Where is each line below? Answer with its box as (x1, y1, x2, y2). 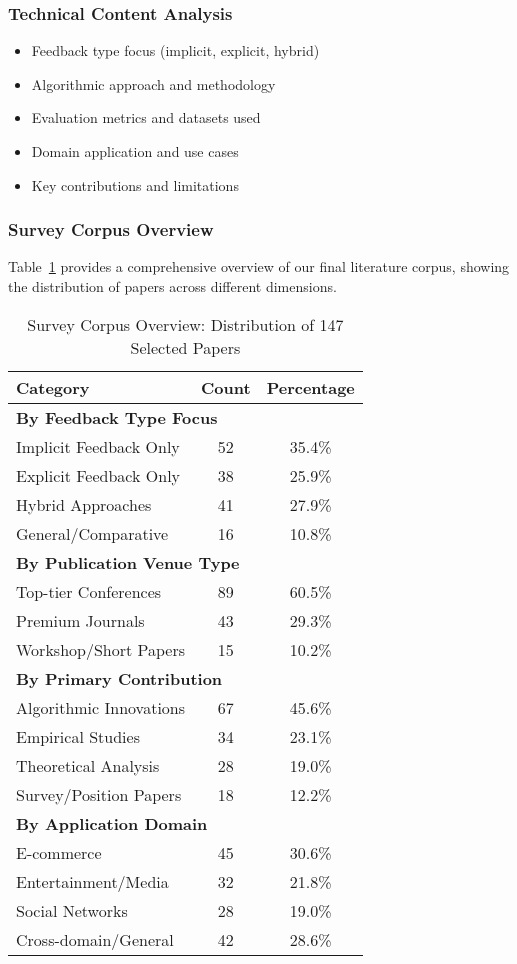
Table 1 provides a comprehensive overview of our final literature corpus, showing (8, 256, 510, 277)
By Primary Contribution (16, 666, 223, 690)
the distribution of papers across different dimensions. (8, 276, 337, 296)
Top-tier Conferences (16, 579, 162, 603)
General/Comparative (16, 521, 169, 545)
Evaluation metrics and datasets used (31, 107, 261, 128)
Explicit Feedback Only (16, 463, 181, 487)
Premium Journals (16, 608, 145, 632)
